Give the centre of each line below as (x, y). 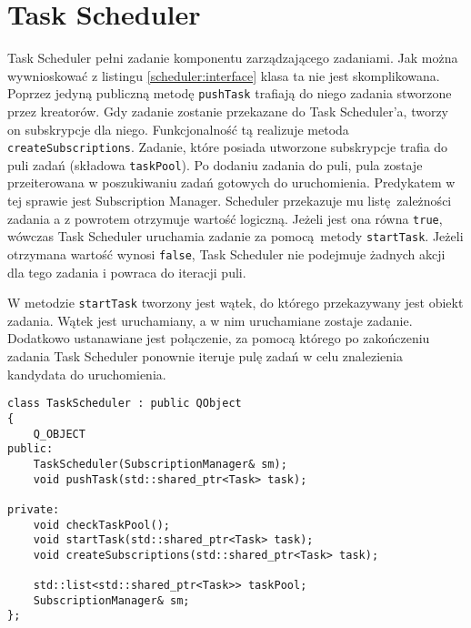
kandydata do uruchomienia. (87, 374)
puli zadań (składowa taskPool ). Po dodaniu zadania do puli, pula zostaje (215, 164)
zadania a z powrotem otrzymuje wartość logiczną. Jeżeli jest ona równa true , (225, 218)
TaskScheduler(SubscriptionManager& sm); (160, 464)
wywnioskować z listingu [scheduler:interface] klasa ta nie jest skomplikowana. (224, 75)
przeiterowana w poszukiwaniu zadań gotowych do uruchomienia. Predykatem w (231, 182)
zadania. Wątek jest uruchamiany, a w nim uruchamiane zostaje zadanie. (210, 320)
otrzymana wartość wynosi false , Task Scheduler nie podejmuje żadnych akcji (226, 253)
